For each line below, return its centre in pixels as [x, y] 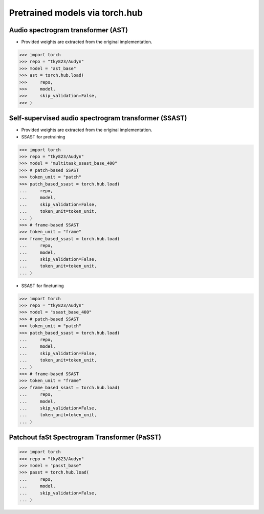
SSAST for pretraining [43, 136]
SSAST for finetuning [43, 286]
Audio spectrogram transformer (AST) [68, 30]
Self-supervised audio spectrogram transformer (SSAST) [98, 118]
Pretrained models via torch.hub [76, 13]
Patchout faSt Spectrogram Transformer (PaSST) [85, 437]
